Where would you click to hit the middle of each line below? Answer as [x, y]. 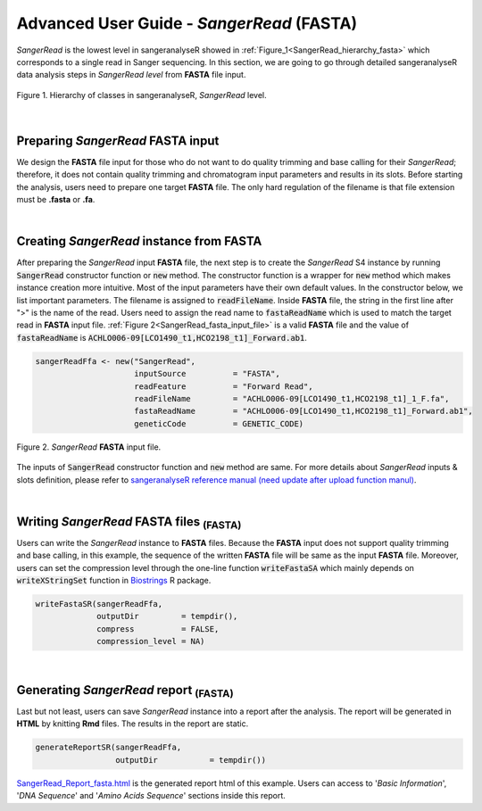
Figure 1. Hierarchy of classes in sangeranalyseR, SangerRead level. [141, 95]
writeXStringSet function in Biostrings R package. [114, 580]
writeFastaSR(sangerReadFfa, [99, 604]
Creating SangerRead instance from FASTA [139, 241]
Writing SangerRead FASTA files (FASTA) [129, 522]
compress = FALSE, [158, 629]
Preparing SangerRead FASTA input [118, 141]
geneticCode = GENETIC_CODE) [219, 423]
